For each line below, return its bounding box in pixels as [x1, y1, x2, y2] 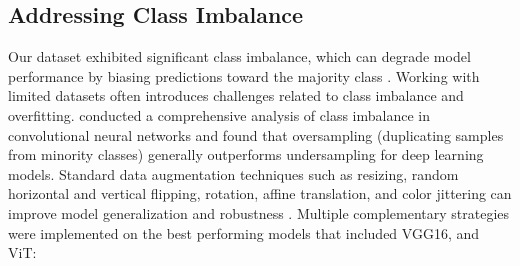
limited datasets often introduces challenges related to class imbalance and [8, 85, 464, 106]
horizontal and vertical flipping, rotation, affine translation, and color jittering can [8, 183, 512, 204]
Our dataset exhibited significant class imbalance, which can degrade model [8, 46, 471, 67]
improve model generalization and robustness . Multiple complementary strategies [8, 202, 510, 223]
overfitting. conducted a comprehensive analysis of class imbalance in [8, 104, 431, 125]
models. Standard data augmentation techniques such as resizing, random [8, 163, 459, 184]
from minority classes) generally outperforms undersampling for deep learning [8, 144, 484, 165]
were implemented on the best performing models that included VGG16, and [8, 222, 480, 243]
